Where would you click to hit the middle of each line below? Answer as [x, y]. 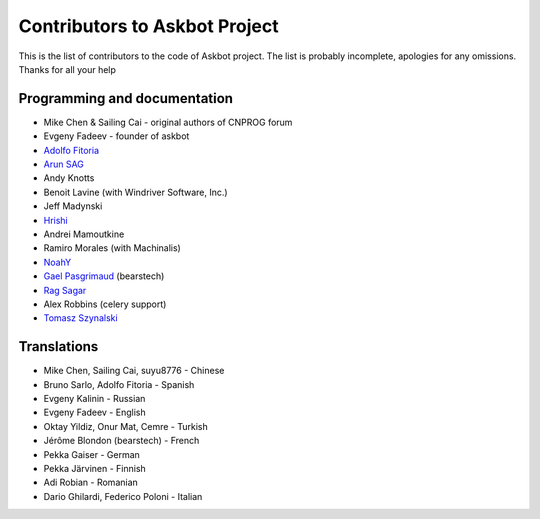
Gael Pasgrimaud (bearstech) [104, 276]
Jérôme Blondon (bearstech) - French [121, 441]
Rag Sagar [65, 290]
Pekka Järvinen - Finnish [95, 468]
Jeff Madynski [73, 206]
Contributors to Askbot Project [148, 26]
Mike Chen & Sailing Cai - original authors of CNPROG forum [168, 122]
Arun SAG [64, 164]
